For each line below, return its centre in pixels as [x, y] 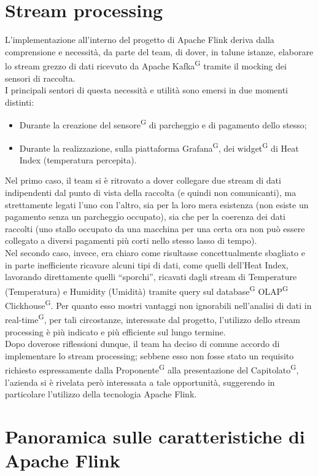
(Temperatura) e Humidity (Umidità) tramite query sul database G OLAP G [147, 290]
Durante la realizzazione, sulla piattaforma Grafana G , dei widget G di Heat [159, 147]
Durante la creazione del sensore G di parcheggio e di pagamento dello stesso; [163, 124]
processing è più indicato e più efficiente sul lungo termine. [115, 331]
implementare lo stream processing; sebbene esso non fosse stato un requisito [149, 355]
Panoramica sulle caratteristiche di [155, 436]
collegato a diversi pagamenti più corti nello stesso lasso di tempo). [131, 240]
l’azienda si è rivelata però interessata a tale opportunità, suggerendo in [140, 382]
